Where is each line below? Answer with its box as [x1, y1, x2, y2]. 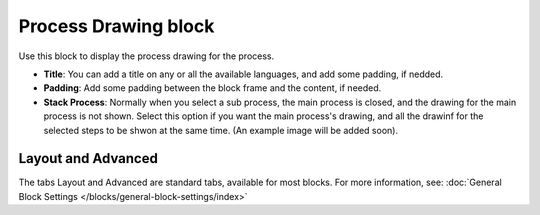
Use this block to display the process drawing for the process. [18, 50, 275, 62]
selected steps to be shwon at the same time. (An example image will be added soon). [43, 124, 399, 136]
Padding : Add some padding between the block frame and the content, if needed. [43, 82, 382, 94]
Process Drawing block [18, 15, 215, 37]
